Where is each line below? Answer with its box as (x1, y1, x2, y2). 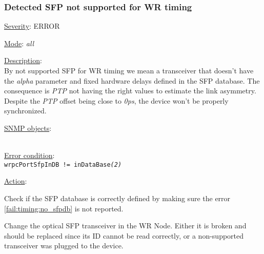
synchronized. (4, 105, 47, 116)
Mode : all (4, 37, 34, 48)
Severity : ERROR (4, 21, 60, 31)
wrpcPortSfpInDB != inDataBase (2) (4, 161, 122, 168)
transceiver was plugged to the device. (4, 240, 124, 251)
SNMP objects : (4, 122, 52, 133)
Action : (4, 175, 27, 186)
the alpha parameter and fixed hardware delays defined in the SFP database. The (4, 75, 260, 86)
